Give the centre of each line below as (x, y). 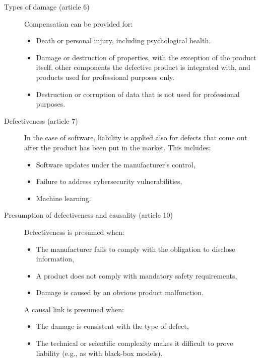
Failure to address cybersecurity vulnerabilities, (109, 181)
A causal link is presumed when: (74, 309)
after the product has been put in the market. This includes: (118, 147)
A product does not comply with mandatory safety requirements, (137, 275)
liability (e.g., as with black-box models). (99, 353)
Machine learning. (63, 198)
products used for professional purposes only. (105, 77)
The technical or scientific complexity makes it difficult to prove (135, 343)
